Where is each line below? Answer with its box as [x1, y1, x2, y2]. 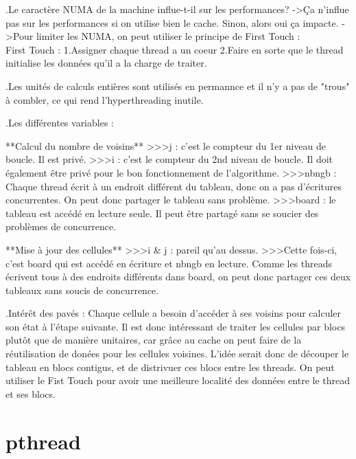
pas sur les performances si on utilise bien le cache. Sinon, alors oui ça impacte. [5, 15, 339, 30]
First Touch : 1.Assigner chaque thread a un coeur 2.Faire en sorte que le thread [5, 42, 344, 56]
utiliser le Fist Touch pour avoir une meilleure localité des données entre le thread [5, 373, 350, 388]
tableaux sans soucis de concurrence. [5, 282, 159, 297]
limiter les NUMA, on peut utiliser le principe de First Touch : [36, 29, 300, 43]
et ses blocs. [5, 386, 56, 401]
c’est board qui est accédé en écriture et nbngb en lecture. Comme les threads [5, 256, 333, 270]
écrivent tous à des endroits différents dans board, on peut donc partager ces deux [5, 269, 351, 284]
